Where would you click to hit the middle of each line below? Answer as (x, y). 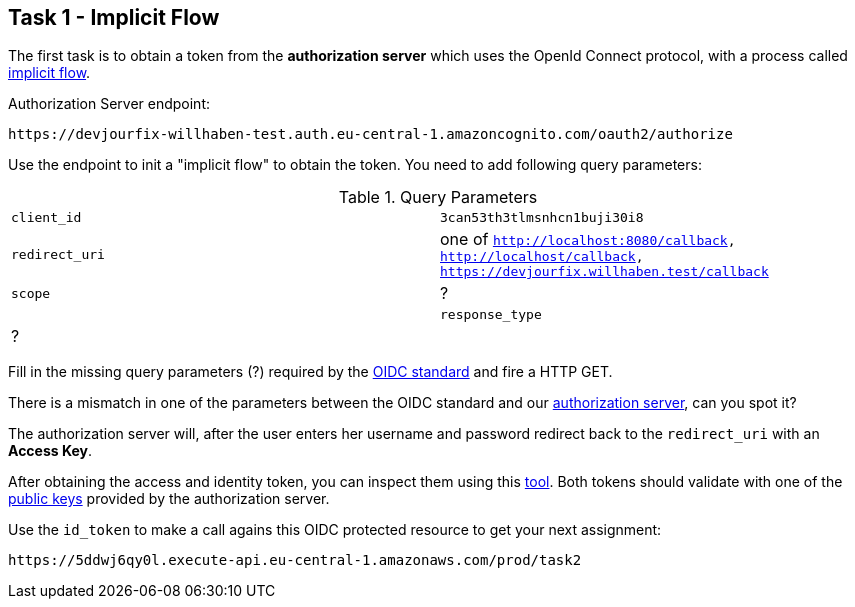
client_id (46, 218)
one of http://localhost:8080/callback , (588, 239)
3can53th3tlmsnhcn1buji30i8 (542, 218)
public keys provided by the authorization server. (169, 499)
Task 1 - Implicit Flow (114, 17)
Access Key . (50, 451)
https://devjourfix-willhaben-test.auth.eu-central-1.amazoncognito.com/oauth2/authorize (370, 134)
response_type (491, 315)
